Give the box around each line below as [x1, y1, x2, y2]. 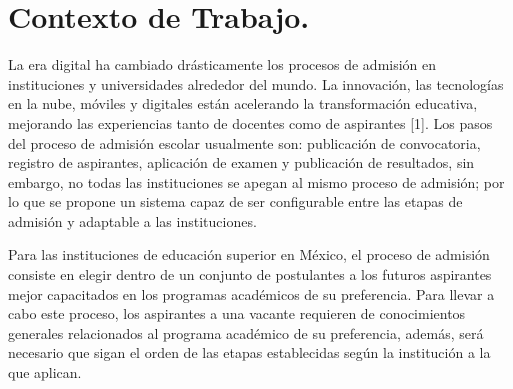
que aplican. [8, 362, 82, 383]
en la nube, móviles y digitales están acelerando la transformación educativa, [8, 93, 478, 114]
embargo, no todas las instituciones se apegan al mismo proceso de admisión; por [8, 171, 505, 192]
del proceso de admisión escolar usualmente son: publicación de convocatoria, [8, 132, 481, 153]
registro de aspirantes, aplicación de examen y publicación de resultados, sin [8, 152, 475, 173]
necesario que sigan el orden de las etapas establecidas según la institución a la [8, 342, 491, 363]
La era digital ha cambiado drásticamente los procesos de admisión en [8, 54, 437, 75]
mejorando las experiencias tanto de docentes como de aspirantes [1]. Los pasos [8, 112, 493, 133]
